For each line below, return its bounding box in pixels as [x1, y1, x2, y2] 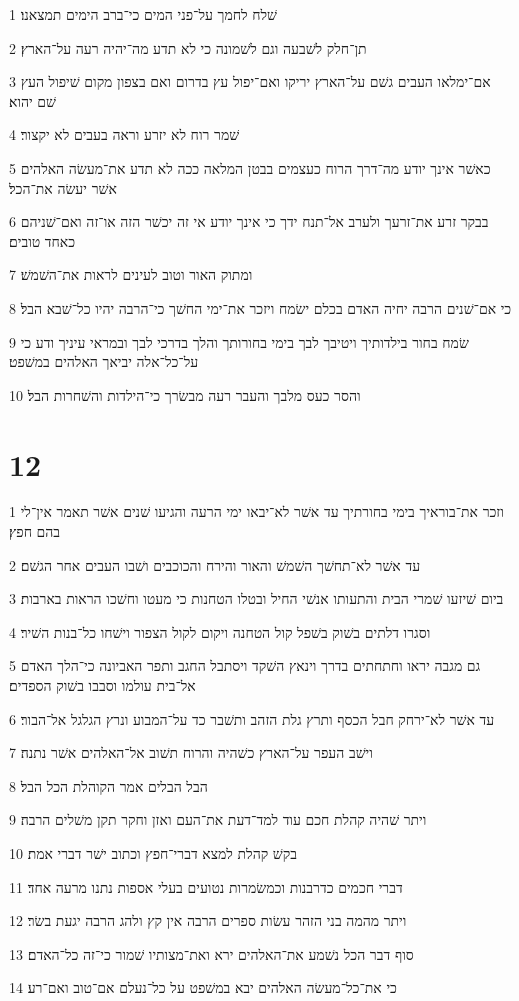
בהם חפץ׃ [9, 521, 61, 542]
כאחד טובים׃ [9, 230, 76, 251]
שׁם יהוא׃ [9, 90, 57, 111]
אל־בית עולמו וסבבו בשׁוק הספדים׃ [9, 675, 196, 695]
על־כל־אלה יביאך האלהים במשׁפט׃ [9, 351, 199, 372]
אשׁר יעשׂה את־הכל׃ [9, 177, 117, 198]
